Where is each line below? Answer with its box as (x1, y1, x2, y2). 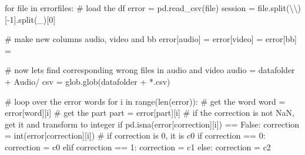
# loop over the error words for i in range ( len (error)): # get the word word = (5, 95, 286, 107)
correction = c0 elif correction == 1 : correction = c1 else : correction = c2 (5, 140, 271, 153)
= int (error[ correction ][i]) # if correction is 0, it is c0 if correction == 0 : (5, 129, 266, 142)
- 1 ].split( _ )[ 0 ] (6, 13, 56, 25)
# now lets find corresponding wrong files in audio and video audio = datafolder (5, 64, 295, 76)
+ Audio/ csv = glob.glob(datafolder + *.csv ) (5, 75, 170, 87)
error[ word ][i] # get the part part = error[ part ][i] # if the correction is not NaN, (5, 106, 295, 119)
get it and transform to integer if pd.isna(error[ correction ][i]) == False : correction (5, 118, 300, 130)
